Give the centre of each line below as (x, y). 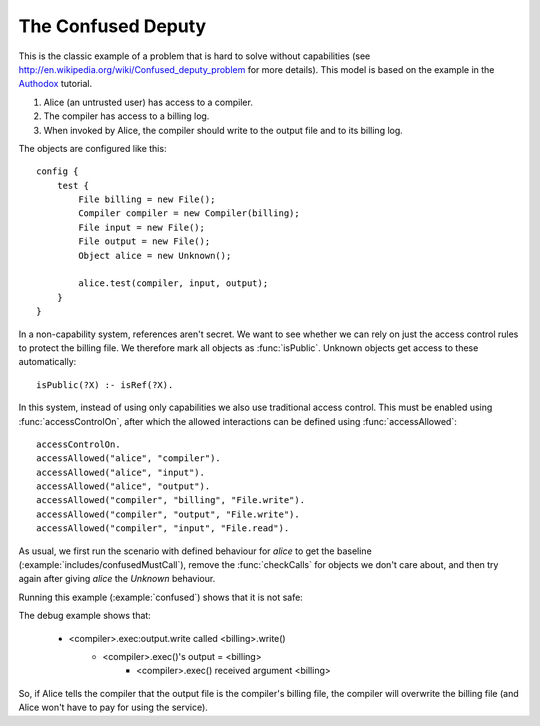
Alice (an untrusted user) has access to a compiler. (148, 102)
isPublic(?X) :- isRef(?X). (105, 384)
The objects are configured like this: (92, 148)
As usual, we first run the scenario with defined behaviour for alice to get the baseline (195, 551)
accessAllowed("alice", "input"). (120, 472)
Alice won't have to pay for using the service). (113, 707)
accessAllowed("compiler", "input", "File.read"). (163, 528)
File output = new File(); (144, 241)
